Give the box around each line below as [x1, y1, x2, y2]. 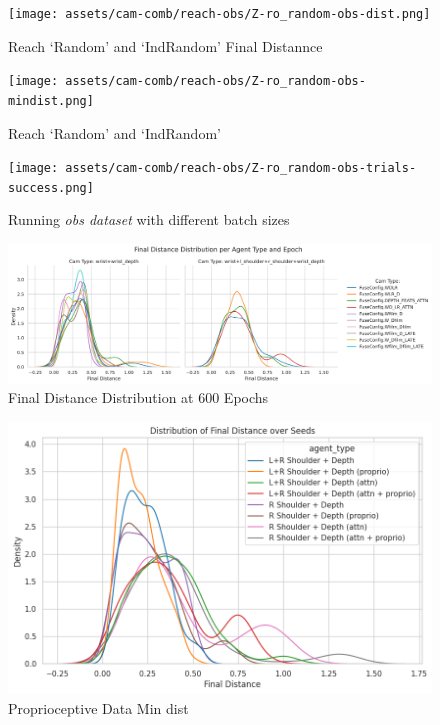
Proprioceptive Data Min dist [8, 697, 189, 718]
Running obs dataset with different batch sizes [8, 209, 290, 230]
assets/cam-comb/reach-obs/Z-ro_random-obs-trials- [65, 161, 417, 176]
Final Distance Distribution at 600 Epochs [8, 387, 269, 408]
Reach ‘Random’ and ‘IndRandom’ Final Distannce [8, 35, 323, 56]
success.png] [8, 180, 94, 195]
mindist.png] [8, 93, 94, 108]
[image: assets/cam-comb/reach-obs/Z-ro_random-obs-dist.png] [8, 7, 431, 21]
